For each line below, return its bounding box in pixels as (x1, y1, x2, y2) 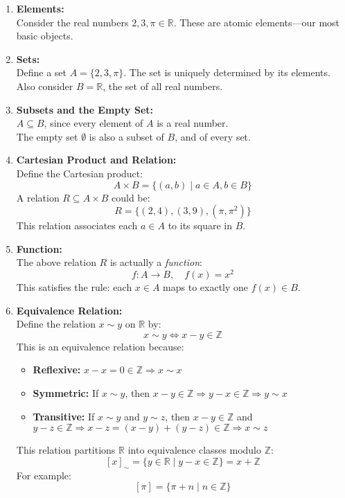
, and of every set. (175, 129, 251, 143)
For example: (16, 468, 71, 482)
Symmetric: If (33, 385, 99, 400)
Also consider (16, 78, 73, 93)
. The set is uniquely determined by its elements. (123, 65, 330, 80)
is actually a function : (109, 255, 202, 269)
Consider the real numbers (16, 15, 129, 29)
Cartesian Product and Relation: (16, 152, 177, 167)
